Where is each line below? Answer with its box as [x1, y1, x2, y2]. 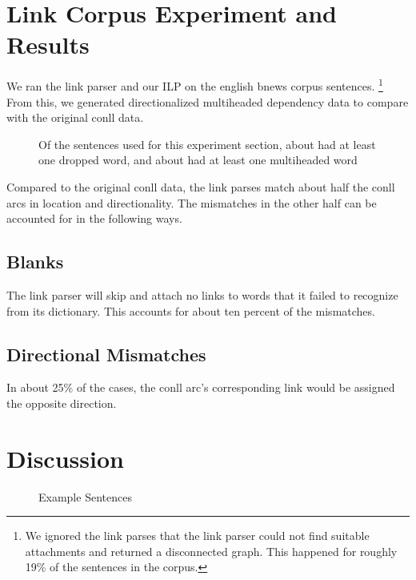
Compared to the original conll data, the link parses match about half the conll [6, 178, 395, 195]
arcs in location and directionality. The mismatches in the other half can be [6, 194, 377, 211]
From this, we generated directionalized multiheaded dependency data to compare [6, 93, 409, 110]
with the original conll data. [6, 109, 144, 126]
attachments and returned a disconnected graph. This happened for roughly [25, 542, 398, 559]
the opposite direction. [6, 394, 117, 411]
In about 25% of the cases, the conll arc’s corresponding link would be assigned [6, 379, 395, 396]
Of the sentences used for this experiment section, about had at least [38, 135, 376, 152]
